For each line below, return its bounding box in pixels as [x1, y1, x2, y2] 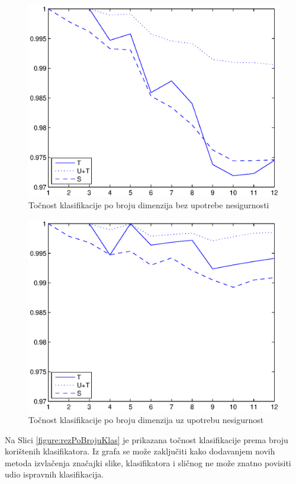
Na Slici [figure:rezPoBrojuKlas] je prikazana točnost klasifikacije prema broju [5, 433, 288, 446]
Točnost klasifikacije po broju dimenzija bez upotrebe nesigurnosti [28, 199, 269, 211]
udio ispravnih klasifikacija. [5, 468, 104, 480]
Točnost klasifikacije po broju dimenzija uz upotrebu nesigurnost [28, 414, 264, 426]
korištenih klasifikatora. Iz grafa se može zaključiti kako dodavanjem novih [5, 445, 275, 457]
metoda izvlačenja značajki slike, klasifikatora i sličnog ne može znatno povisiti [5, 456, 291, 469]
